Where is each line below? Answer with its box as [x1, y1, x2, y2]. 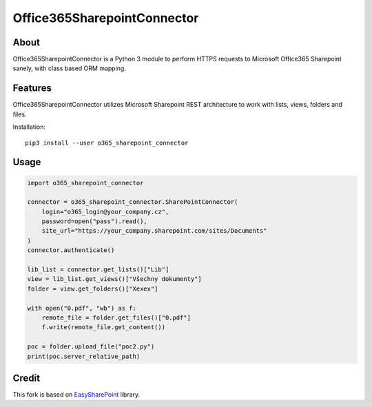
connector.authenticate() [27, 247, 115, 254]
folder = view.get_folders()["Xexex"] [27, 284, 158, 293]
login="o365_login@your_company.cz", [41, 207, 169, 216]
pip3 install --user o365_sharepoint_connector [25, 138, 189, 147]
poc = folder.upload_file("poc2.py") [27, 343, 155, 351]
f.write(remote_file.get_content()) [41, 324, 165, 331]
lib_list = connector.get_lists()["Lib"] [27, 266, 169, 273]
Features [12, 83, 52, 94]
